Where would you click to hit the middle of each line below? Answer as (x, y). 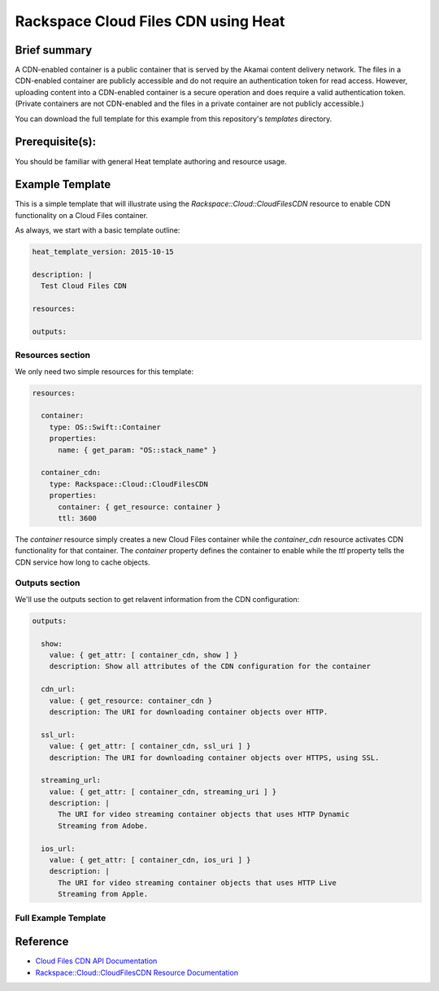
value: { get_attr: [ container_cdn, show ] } (144, 655)
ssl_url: (58, 735)
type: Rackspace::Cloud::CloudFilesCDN (129, 484)
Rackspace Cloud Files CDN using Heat (150, 21)
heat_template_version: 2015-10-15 (103, 252)
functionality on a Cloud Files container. (81, 215)
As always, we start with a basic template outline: (98, 230)
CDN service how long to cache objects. (83, 562)
